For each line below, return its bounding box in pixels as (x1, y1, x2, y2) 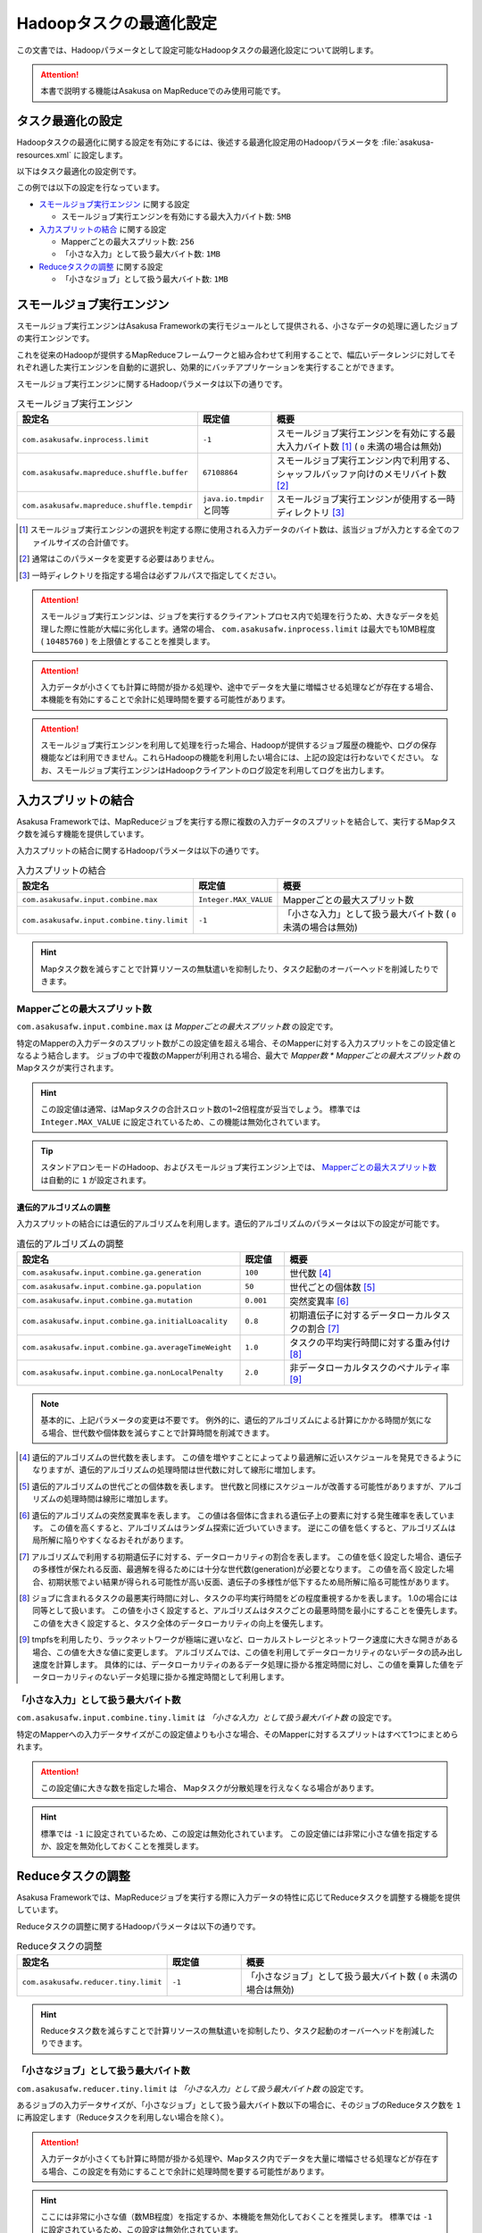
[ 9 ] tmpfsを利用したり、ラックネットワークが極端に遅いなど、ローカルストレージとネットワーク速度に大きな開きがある (19, 1635, 459, 1645)
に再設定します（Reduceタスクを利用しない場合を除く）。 (16, 2112, 229, 2123)
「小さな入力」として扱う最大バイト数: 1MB (61, 248, 220, 259)
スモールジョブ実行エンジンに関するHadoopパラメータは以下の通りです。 (16, 378, 287, 389)
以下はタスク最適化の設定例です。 (16, 166, 142, 177)
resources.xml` (16, 149, 71, 160)
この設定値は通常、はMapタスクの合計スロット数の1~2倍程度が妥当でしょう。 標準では (40, 1104, 361, 1115)
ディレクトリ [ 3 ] (277, 506, 345, 519)
